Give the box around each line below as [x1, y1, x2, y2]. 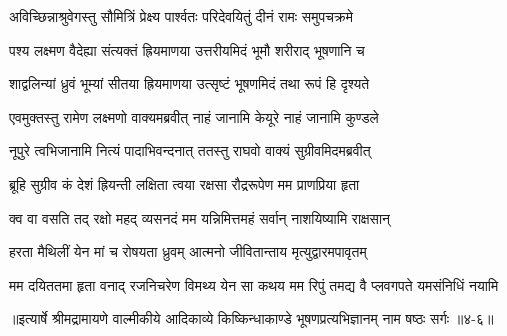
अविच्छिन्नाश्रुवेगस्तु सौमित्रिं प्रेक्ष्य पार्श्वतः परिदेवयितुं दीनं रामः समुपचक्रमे [9, 6, 354, 26]
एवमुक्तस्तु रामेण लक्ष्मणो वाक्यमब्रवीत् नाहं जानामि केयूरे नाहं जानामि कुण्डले [9, 106, 379, 127]
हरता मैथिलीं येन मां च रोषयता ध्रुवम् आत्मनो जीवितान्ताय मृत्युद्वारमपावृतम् [9, 241, 367, 262]
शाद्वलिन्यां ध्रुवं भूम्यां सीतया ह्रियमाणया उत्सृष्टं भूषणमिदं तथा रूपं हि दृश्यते [9, 73, 370, 94]
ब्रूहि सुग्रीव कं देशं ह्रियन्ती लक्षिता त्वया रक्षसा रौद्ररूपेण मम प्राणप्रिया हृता [9, 173, 360, 194]
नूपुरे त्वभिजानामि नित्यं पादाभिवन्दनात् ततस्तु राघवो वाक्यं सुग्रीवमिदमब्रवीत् [9, 140, 371, 161]
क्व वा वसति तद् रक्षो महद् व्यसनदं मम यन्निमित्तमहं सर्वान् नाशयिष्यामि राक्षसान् [9, 207, 391, 228]
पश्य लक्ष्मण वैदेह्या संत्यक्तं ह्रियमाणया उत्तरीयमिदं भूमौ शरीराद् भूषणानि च [9, 39, 365, 60]
